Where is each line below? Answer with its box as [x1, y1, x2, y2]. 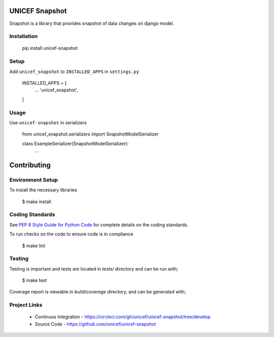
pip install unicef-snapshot [22, 45, 78, 51]
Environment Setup [9, 176, 58, 183]
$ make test [22, 277, 47, 284]
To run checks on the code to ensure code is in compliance [9, 231, 133, 237]
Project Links [9, 301, 43, 309]
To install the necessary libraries [9, 187, 77, 193]
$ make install [22, 198, 51, 205]
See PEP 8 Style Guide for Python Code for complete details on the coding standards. [9, 221, 189, 228]
